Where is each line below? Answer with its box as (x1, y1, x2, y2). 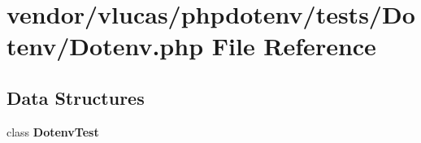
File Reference (211, 29, 376, 63)
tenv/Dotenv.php (7, 29, 204, 63)
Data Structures (7, 84, 145, 110)
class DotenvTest (7, 123, 99, 140)
